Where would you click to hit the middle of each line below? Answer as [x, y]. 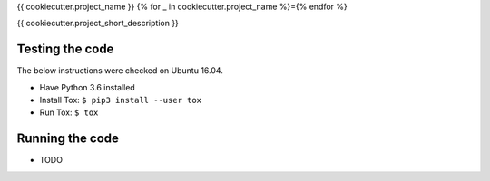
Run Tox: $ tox [69, 112]
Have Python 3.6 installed [87, 87]
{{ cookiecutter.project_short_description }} [98, 24]
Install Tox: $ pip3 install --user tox [121, 100]
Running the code [68, 139]
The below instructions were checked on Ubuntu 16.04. [120, 71]
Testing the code [65, 49]
